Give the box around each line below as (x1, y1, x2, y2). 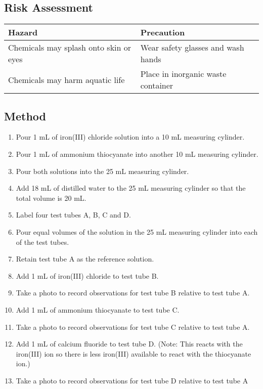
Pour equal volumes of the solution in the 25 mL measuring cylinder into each (16, 226, 258, 237)
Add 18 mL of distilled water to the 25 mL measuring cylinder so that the (16, 183, 246, 193)
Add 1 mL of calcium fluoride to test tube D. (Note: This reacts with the (16, 338, 243, 349)
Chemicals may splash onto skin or (8, 41, 131, 54)
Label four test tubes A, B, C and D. (16, 209, 131, 220)
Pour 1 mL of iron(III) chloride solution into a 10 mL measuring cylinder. (16, 132, 245, 142)
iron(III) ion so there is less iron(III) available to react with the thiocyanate (16, 348, 251, 359)
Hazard (8, 26, 38, 38)
